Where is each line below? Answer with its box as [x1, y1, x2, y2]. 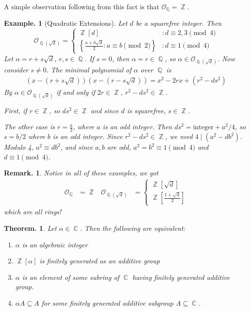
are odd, [107, 142, 131, 152]
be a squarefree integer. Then [135, 18, 222, 28]
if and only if [56, 87, 95, 97]
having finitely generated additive [132, 272, 230, 282]
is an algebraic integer [22, 239, 88, 249]
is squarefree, [127, 105, 166, 115]
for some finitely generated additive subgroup [41, 297, 174, 308]
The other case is [4, 121, 55, 132]
